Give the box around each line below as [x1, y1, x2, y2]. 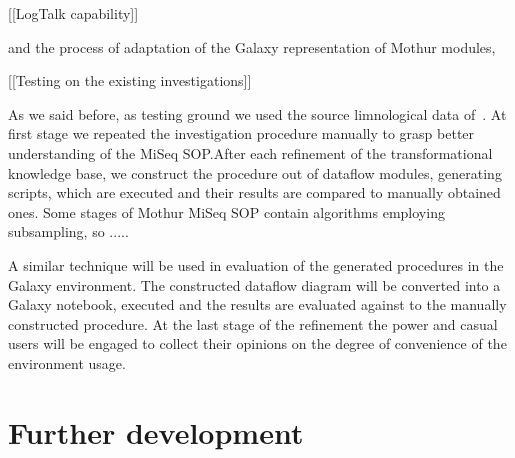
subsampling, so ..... [8, 221, 129, 242]
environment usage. [8, 352, 126, 373]
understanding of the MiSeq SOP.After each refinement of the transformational [8, 142, 493, 163]
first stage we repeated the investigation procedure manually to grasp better [8, 123, 475, 144]
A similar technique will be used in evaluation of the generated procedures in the [8, 254, 504, 275]
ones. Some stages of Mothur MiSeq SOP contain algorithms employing [8, 201, 445, 222]
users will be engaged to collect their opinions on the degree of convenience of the [8, 333, 507, 354]
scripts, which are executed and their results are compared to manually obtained [8, 182, 501, 203]
